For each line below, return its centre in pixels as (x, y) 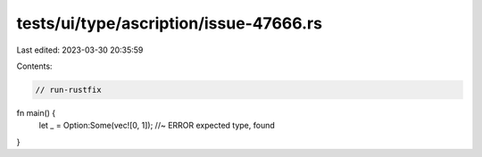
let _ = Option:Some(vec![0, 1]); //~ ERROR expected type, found (157, 126)
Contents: (34, 66)
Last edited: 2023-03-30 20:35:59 (80, 50)
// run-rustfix (68, 90)
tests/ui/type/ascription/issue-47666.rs (170, 23)
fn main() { (36, 112)
